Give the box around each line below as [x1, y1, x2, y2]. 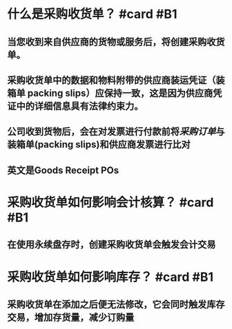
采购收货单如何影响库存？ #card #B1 [7, 269, 214, 285]
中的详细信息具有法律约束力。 [16, 100, 144, 112]
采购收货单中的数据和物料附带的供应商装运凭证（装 [7, 74, 225, 86]
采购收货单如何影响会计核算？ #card [7, 195, 214, 210]
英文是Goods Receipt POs [7, 164, 119, 176]
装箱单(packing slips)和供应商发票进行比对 [7, 139, 191, 150]
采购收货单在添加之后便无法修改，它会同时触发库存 [7, 298, 225, 310]
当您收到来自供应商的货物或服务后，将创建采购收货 [7, 36, 225, 48]
